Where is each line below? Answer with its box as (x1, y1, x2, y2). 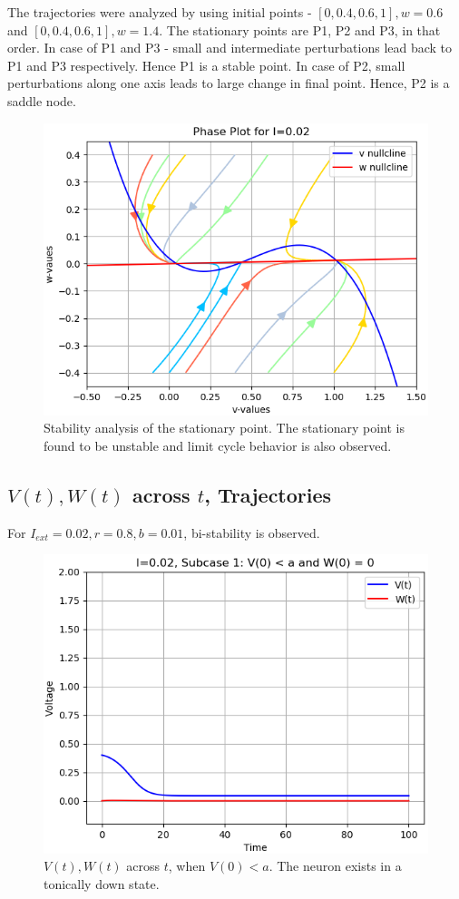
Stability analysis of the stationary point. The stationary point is (44, 418, 405, 437)
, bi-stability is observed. (183, 523, 320, 542)
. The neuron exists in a (269, 856, 402, 875)
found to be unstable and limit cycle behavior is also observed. (44, 435, 392, 454)
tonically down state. (44, 874, 160, 893)
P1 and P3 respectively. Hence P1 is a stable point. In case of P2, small (7, 55, 405, 74)
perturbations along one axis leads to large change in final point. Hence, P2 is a (7, 73, 450, 93)
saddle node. (7, 91, 76, 110)
